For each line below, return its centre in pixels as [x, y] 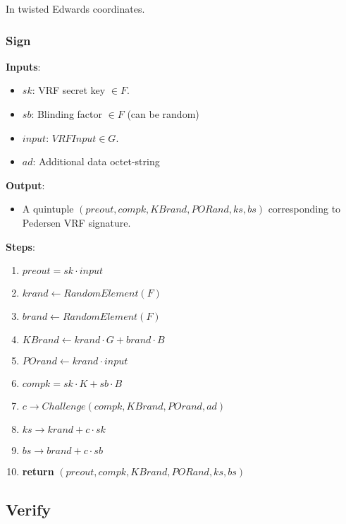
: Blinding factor [67, 114]
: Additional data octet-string [96, 161]
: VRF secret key [69, 90]
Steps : [20, 246]
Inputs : [23, 66]
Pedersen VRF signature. [76, 222]
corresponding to [304, 209]
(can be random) [163, 114]
